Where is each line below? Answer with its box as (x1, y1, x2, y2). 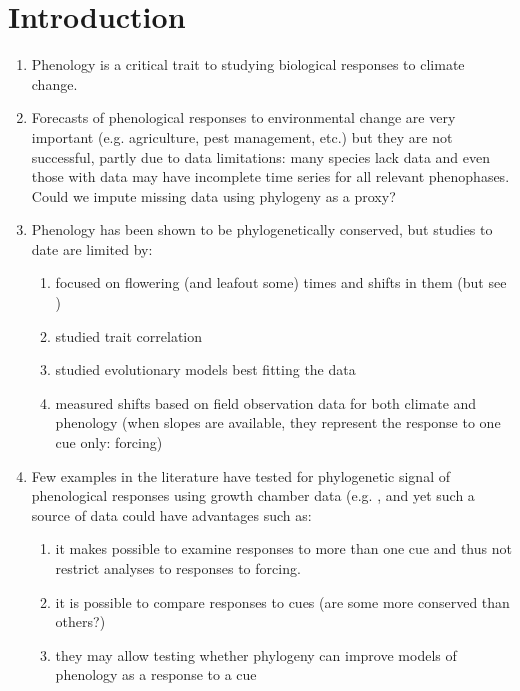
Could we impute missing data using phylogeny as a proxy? (31, 185, 396, 206)
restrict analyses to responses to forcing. (55, 558, 301, 578)
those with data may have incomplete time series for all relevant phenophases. (31, 166, 510, 187)
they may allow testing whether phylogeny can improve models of (55, 644, 457, 665)
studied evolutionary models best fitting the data (55, 359, 356, 380)
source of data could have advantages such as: (31, 504, 312, 525)
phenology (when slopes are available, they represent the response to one (55, 412, 501, 433)
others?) (55, 611, 106, 632)
